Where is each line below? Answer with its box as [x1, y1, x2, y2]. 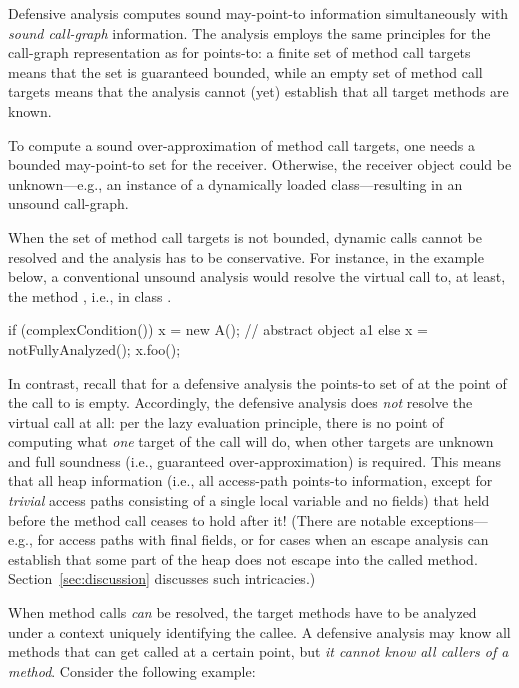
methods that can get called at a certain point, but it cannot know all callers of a [8, 641, 509, 662]
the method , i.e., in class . [8, 285, 172, 306]
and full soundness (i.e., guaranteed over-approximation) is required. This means [8, 450, 502, 471]
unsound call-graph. [8, 193, 129, 214]
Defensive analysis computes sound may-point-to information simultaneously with [8, 3, 509, 23]
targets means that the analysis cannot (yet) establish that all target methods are [8, 81, 509, 102]
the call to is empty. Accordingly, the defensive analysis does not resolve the [8, 392, 473, 413]
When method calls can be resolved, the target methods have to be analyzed [8, 602, 477, 623]
